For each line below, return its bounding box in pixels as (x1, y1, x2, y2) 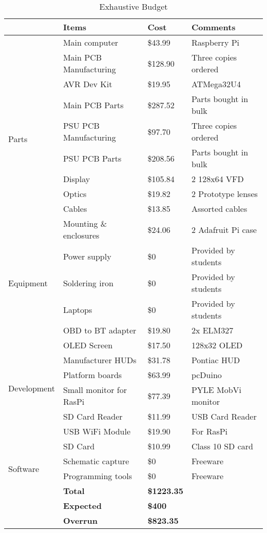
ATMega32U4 (191, 78, 241, 90)
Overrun (63, 515, 98, 526)
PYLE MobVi (191, 384, 242, 396)
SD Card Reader (63, 410, 123, 422)
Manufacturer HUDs (63, 354, 137, 366)
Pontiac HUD (191, 354, 240, 366)
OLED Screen (63, 339, 113, 351)
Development (8, 382, 55, 394)
